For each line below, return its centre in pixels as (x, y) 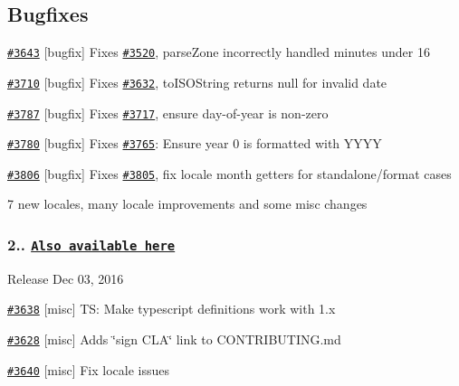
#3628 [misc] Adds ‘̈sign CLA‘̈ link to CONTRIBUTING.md (174, 339)
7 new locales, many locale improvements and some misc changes (187, 204)
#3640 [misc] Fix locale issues (88, 369)
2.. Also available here (91, 244)
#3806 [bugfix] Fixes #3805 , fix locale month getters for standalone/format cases (229, 173)
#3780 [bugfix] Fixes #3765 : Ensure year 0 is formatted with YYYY (195, 143)
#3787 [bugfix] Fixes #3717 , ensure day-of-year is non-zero (168, 113)
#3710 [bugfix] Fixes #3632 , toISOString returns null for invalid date (197, 82)
